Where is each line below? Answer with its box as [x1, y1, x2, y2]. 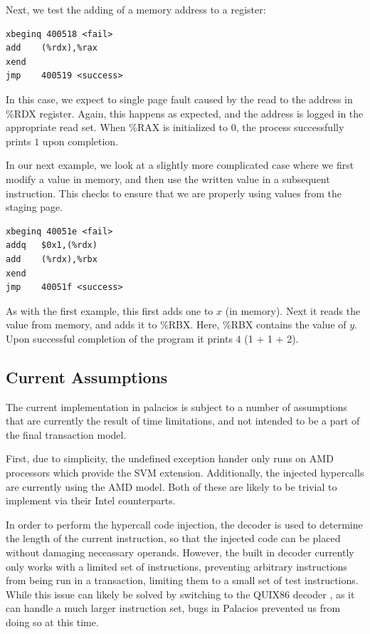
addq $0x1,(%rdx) [6, 240, 97, 251]
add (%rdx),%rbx [6, 254, 97, 264]
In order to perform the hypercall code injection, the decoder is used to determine [6, 516, 363, 531]
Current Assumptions [6, 365, 168, 388]
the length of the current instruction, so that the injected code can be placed [6, 531, 341, 546]
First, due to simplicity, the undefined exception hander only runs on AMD [6, 451, 334, 466]
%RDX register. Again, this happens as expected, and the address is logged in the [6, 105, 364, 120]
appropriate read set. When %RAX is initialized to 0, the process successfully [6, 120, 344, 135]
